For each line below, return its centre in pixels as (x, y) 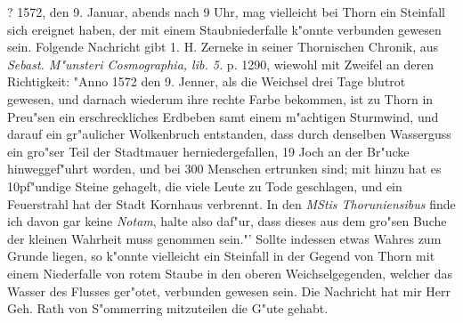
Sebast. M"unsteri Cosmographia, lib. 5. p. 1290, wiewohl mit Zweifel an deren (221, 64)
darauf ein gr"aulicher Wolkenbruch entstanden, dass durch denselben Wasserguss (229, 134)
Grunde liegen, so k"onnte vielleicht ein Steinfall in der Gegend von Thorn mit (221, 256)
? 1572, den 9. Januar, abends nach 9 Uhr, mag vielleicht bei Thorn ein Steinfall (226, 12)
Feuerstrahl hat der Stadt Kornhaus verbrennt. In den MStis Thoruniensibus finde (231, 203)
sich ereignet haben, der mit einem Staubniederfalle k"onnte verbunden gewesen (224, 29)
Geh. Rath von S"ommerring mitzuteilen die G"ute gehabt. (168, 308)
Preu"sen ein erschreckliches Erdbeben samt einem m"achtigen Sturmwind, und (223, 116)
